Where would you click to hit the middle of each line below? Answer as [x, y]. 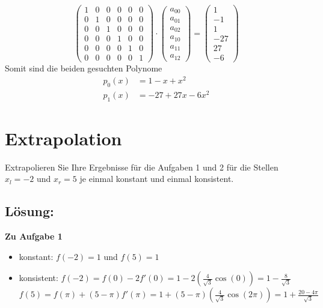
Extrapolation [63, 138]
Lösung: [29, 211]
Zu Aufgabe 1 [34, 236]
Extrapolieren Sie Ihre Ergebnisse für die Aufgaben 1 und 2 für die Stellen [142, 167]
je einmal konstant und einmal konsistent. [157, 179]
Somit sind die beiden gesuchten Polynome [84, 68]
